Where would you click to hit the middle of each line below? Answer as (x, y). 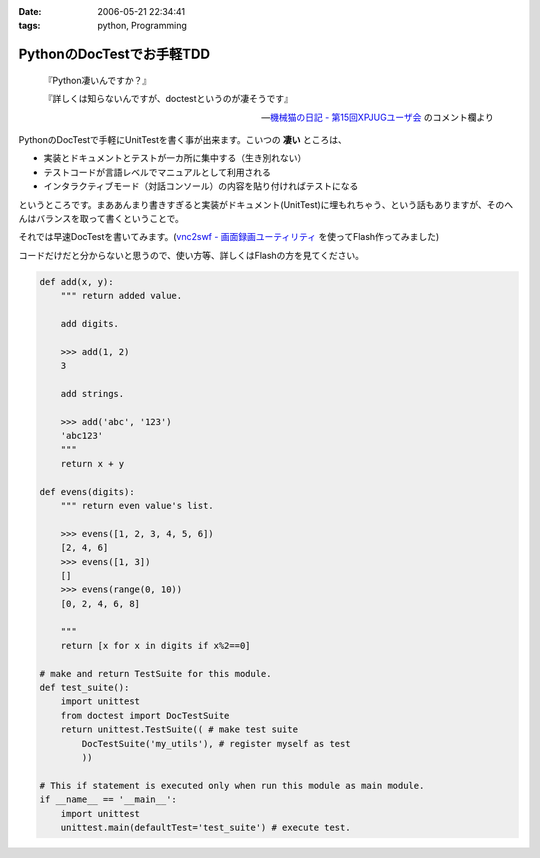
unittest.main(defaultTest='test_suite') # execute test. (205, 827)
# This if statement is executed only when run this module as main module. (232, 785)
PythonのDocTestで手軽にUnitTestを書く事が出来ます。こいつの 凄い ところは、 (182, 139)
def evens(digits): (87, 491)
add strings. (92, 393)
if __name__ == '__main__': (108, 799)
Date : (30, 11)
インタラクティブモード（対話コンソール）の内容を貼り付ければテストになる (201, 186)
